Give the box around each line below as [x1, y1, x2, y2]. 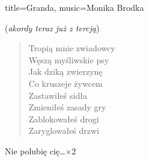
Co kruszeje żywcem [28, 77, 103, 89]
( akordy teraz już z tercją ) [5, 21, 100, 34]
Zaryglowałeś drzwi [28, 124, 100, 137]
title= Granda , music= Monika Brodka [5, 1, 144, 13]
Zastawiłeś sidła [28, 89, 87, 101]
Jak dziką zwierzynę [28, 65, 103, 78]
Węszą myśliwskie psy [28, 53, 109, 66]
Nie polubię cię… [5, 144, 65, 157]
